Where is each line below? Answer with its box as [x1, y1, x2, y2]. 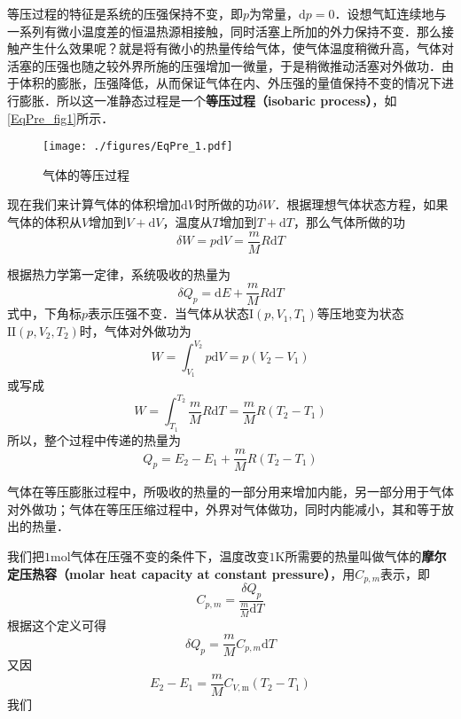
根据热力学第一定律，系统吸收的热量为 [7, 264, 230, 283]
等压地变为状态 [316, 304, 404, 323]
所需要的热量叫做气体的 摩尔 [285, 546, 447, 565]
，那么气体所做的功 [293, 213, 405, 231]
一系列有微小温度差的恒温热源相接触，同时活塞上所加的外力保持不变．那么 [7, 21, 441, 40]
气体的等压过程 [43, 165, 129, 184]
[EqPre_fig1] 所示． [7, 108, 114, 127]
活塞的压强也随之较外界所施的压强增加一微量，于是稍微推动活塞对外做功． [7, 56, 441, 74]
